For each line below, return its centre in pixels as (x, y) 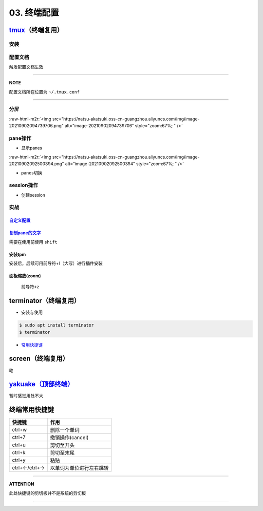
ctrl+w (19, 430)
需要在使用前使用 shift (33, 242)
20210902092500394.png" (37, 164)
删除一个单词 (65, 430)
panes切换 (32, 172)
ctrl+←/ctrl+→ (28, 468)
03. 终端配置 (34, 13)
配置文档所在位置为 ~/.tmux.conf (44, 92)
